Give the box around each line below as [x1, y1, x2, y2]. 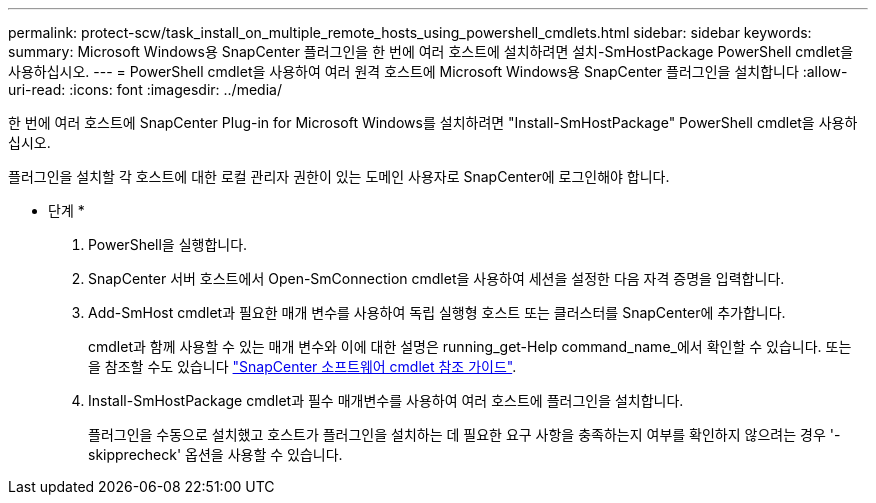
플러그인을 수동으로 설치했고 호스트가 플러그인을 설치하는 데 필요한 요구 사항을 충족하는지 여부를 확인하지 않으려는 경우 [88, 426, 826, 443]
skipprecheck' [88, 446, 182, 463]
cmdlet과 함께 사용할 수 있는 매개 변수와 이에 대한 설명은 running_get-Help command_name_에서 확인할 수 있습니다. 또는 [88, 338, 852, 355]
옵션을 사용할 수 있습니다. [185, 446, 343, 463]
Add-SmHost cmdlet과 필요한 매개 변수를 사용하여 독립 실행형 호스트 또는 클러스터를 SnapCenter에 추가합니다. [88, 304, 786, 321]
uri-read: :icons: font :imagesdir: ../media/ [8, 81, 282, 98]
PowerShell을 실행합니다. [88, 236, 248, 253]
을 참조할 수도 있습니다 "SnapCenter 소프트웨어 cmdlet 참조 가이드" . [88, 358, 517, 375]
